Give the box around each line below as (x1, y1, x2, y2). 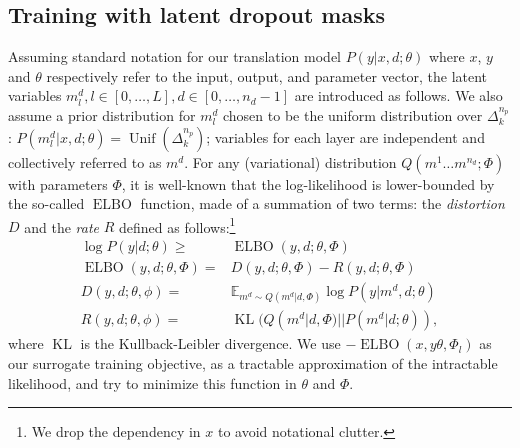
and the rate (24, 216, 100, 237)
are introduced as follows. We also (294, 85, 503, 106)
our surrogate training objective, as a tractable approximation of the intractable (8, 352, 498, 373)
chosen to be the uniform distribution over (222, 104, 483, 125)
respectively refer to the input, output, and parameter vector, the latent (46, 65, 488, 86)
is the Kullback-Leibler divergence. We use (80, 333, 341, 354)
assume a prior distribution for (8, 104, 196, 125)
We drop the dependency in (31, 421, 201, 442)
